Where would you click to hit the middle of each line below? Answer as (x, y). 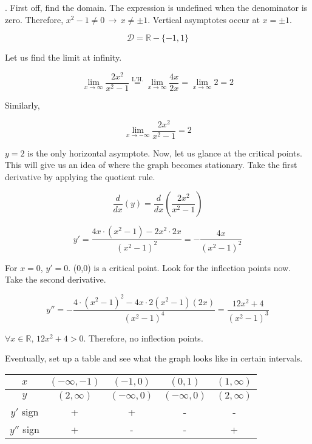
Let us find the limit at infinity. (63, 57)
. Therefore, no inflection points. (143, 338)
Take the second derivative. (56, 279)
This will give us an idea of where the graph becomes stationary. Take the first (151, 165)
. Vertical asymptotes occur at (204, 19)
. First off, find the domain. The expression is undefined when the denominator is (156, 7)
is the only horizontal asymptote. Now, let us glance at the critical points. (165, 153)
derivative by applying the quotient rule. (80, 176)
